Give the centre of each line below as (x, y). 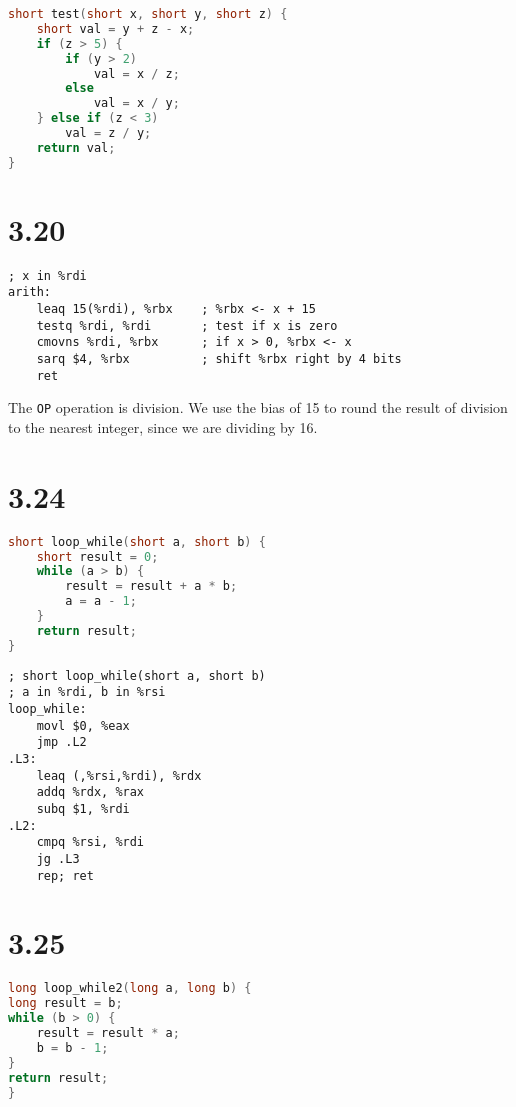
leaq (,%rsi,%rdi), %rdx (119, 775)
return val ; (76, 147)
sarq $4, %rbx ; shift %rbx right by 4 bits (219, 359)
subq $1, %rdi (83, 808)
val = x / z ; (136, 73)
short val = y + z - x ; (115, 28)
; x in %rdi (47, 275)
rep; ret (65, 875)
